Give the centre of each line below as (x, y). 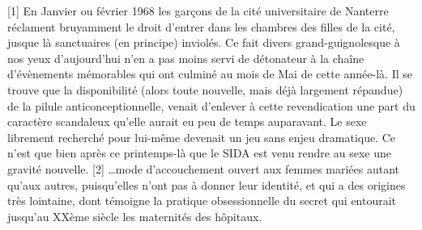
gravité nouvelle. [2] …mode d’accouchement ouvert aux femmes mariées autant (204, 168)
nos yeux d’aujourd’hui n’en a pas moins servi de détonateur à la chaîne (186, 58)
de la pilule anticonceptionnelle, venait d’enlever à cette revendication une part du (211, 105)
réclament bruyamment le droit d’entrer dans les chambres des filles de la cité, (201, 26)
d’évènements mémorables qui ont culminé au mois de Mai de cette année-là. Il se (210, 74)
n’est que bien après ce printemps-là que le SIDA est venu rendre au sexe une (199, 153)
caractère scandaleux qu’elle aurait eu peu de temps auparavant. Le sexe (187, 121)
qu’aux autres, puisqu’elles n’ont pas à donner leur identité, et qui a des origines (207, 184)
